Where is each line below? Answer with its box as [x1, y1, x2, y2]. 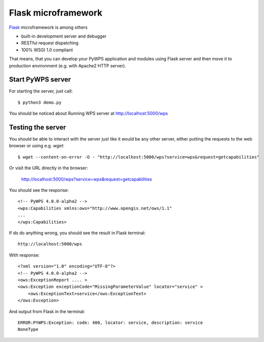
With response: [9, 252, 40, 258]
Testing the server [9, 123, 66, 131]
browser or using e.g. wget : [9, 143, 64, 149]
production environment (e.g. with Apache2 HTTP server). [9, 62, 126, 68]
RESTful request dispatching [21, 40, 79, 46]
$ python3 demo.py [18, 100, 62, 105]
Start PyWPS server [9, 76, 71, 84]
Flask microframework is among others [9, 24, 88, 30]
